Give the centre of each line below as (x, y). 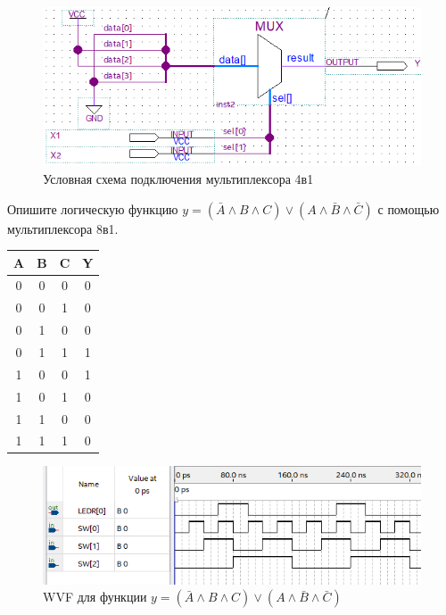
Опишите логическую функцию (93, 208)
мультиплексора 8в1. (63, 228)
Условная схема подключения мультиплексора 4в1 (178, 178)
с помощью (409, 208)
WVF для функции (95, 597)
